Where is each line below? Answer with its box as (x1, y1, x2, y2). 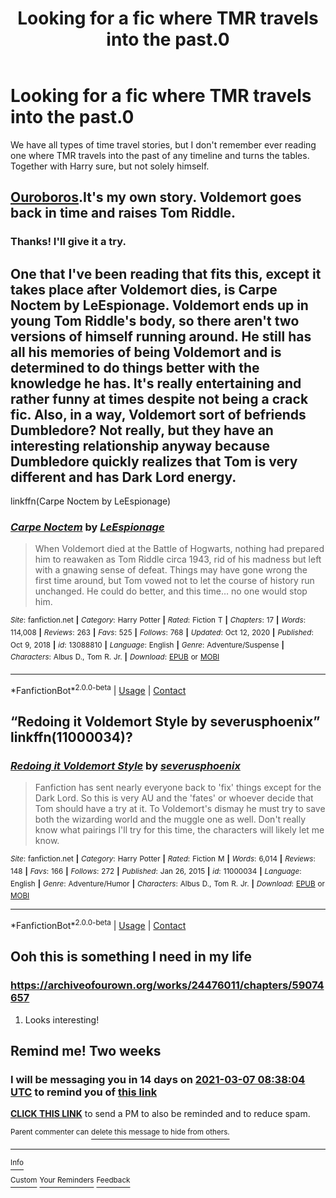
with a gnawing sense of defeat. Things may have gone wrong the (34, 564, 308, 576)
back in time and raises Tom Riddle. (10, 205, 237, 222)
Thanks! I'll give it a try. (10, 235, 127, 249)
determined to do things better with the (10, 359, 260, 376)
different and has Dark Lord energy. (10, 468, 237, 486)
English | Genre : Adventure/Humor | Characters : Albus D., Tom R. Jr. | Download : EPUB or (10, 878, 325, 889)
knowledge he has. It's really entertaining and (10, 375, 302, 392)
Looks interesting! (24, 1013, 100, 1026)
